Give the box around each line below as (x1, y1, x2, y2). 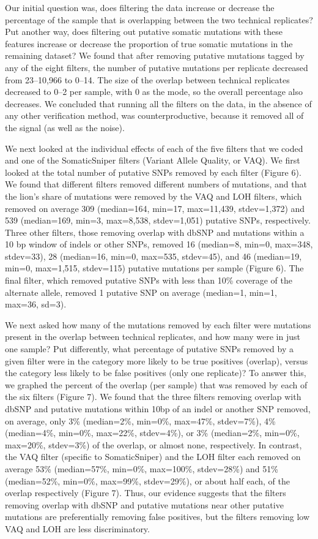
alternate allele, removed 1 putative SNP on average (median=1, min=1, (5, 285, 277, 298)
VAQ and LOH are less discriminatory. (5, 522, 150, 535)
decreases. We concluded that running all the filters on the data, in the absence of (5, 97, 312, 110)
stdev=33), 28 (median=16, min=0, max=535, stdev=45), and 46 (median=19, (5, 249, 302, 262)
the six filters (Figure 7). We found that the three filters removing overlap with (5, 390, 301, 403)
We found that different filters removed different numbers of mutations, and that (5, 178, 307, 190)
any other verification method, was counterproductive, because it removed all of (5, 109, 304, 122)
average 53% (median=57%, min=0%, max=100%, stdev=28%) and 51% (5, 462, 278, 475)
